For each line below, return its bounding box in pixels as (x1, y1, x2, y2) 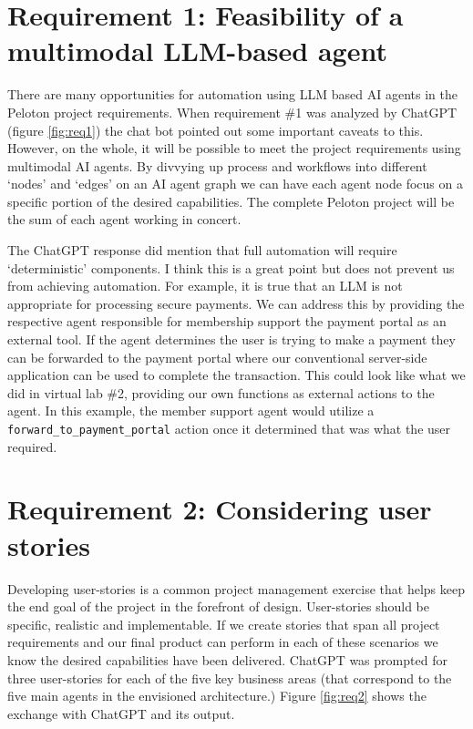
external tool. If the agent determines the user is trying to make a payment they (7, 330, 456, 349)
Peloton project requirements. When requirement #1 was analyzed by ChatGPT (7, 102, 458, 121)
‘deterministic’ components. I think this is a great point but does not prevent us (7, 258, 455, 277)
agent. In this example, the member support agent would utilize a (7, 401, 375, 420)
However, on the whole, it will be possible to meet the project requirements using (7, 139, 461, 158)
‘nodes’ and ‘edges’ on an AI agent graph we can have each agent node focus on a (7, 174, 463, 193)
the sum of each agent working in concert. (7, 210, 242, 229)
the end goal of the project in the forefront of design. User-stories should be (7, 597, 429, 616)
